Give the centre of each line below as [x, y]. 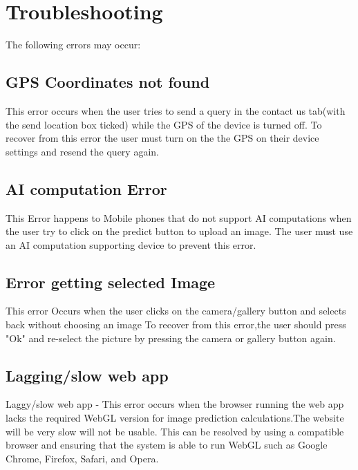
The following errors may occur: [73, 45]
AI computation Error [86, 188]
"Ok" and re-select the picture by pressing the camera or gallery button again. [171, 338]
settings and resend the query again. [82, 151]
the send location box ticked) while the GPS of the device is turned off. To [164, 124]
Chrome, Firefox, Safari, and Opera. [82, 458]
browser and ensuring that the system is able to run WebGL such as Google [167, 445]
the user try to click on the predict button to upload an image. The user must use [179, 231]
